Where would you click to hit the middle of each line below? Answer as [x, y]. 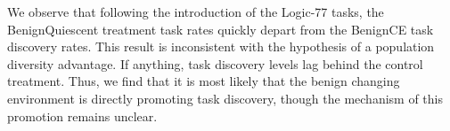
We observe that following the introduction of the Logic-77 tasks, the [196, 12]
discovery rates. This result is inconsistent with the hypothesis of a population [221, 46]
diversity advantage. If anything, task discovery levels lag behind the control [215, 63]
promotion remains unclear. [82, 116]
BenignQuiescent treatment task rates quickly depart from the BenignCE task [221, 29]
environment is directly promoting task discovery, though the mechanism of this [225, 98]
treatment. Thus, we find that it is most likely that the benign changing [204, 81]
